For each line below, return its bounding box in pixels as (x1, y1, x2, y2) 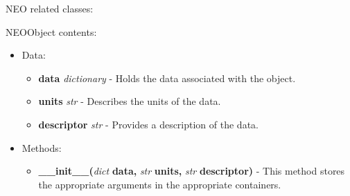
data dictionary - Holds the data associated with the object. (38, 70, 296, 85)
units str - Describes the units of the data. (38, 94, 221, 108)
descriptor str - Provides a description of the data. (38, 117, 259, 131)
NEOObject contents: (6, 24, 97, 39)
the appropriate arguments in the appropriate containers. (38, 177, 281, 191)
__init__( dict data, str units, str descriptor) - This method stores (38, 164, 345, 178)
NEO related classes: (6, 1, 94, 15)
